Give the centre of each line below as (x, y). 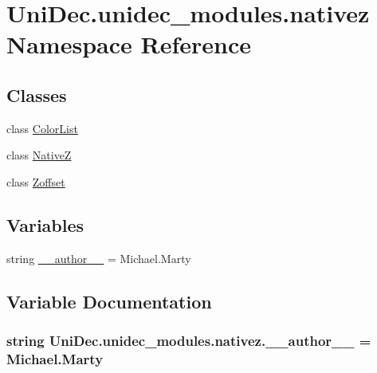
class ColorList (42, 128)
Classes (37, 94)
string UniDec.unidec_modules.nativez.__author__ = (189, 341)
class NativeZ (39, 155)
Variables (45, 224)
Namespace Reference (129, 44)
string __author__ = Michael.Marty (99, 258)
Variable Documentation (109, 301)
